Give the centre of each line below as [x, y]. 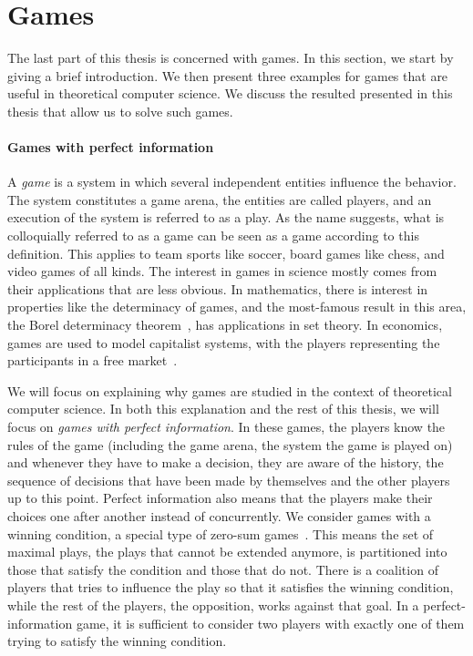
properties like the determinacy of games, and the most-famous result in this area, [237, 307]
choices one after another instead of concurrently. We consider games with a [219, 515]
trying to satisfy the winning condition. [117, 641]
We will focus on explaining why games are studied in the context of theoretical [230, 390]
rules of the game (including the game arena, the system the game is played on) [230, 444]
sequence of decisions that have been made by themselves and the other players [229, 480]
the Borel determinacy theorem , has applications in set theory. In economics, [225, 325]
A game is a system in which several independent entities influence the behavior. [232, 182]
